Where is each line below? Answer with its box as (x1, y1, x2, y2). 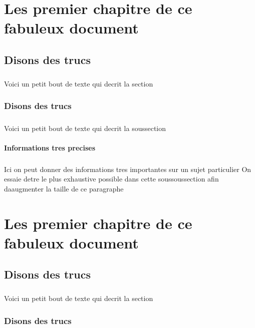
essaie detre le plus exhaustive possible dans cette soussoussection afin (4, 173, 219, 184)
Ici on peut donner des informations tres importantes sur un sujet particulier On (4, 163, 251, 174)
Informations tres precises (4, 142, 95, 152)
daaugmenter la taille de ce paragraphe (4, 183, 124, 193)
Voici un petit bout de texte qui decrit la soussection (4, 122, 166, 133)
